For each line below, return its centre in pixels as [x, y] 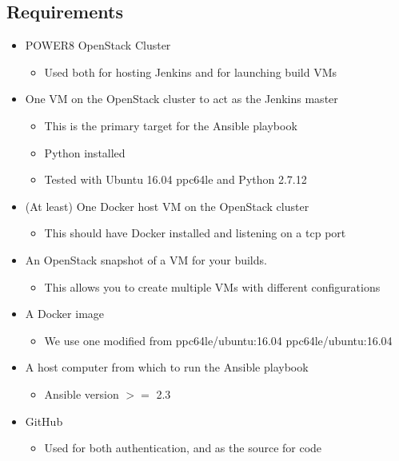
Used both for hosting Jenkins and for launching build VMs [191, 72]
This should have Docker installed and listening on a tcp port [195, 233]
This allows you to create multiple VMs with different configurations [212, 286]
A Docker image [65, 314]
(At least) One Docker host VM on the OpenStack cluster [167, 206]
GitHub [44, 421]
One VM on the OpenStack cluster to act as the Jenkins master [182, 99]
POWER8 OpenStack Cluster [98, 45]
